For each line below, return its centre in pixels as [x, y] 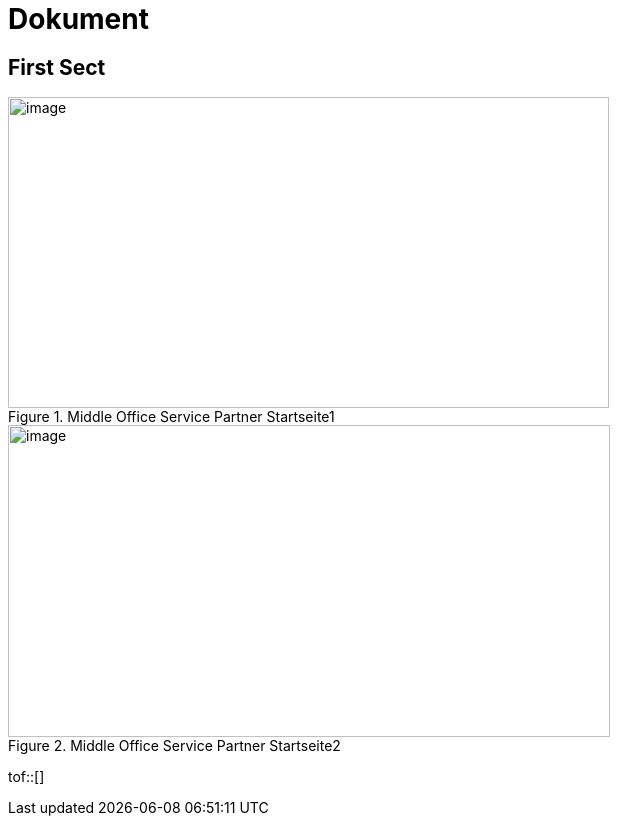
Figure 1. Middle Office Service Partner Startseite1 [171, 417]
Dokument [78, 19]
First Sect [57, 67]
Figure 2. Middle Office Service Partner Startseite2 [174, 746]
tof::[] [26, 777]
